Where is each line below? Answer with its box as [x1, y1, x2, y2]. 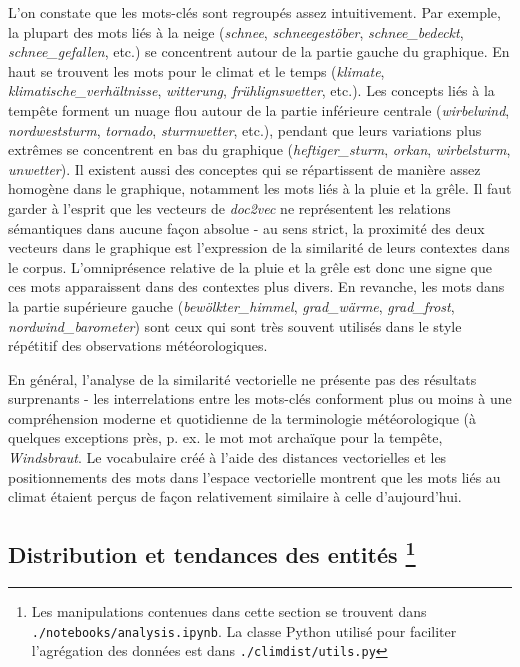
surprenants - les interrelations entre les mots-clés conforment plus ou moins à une [8, 388, 512, 409]
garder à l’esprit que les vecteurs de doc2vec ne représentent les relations [8, 197, 451, 218]
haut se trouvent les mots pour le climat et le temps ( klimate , [8, 60, 385, 81]
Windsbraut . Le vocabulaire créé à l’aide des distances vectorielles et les [8, 447, 447, 468]
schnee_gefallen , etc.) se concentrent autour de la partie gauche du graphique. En [8, 41, 510, 62]
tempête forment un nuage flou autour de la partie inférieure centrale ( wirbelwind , [8, 99, 510, 120]
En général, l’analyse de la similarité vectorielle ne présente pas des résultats [8, 368, 477, 389]
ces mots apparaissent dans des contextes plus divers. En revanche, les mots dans [8, 276, 505, 297]
